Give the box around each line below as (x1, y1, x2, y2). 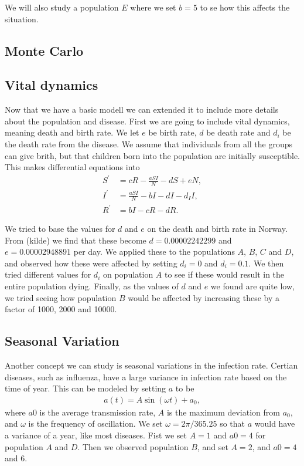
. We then (248, 256, 284, 269)
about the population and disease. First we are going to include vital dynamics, (5, 114, 290, 127)
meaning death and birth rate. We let (5, 126, 139, 139)
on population (103, 268, 153, 281)
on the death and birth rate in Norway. (147, 222, 288, 234)
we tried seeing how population (5, 291, 117, 303)
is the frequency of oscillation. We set (28, 417, 163, 430)
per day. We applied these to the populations (73, 245, 235, 258)
